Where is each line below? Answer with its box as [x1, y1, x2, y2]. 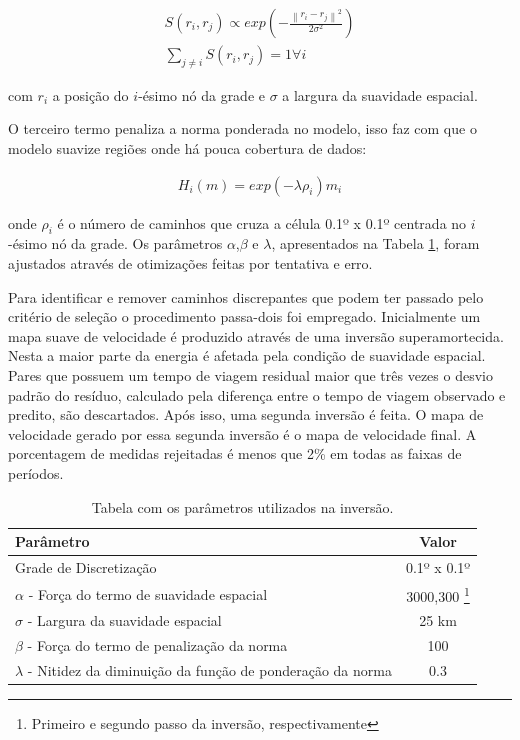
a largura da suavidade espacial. [282, 84, 478, 105]
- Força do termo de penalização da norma [27, 635, 288, 656]
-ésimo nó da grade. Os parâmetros [8, 233, 223, 254]
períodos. [8, 463, 64, 483]
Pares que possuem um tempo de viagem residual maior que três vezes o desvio [8, 365, 493, 386]
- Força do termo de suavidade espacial [28, 583, 268, 604]
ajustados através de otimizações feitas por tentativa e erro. [8, 253, 373, 274]
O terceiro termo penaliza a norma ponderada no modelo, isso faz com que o [8, 118, 477, 139]
